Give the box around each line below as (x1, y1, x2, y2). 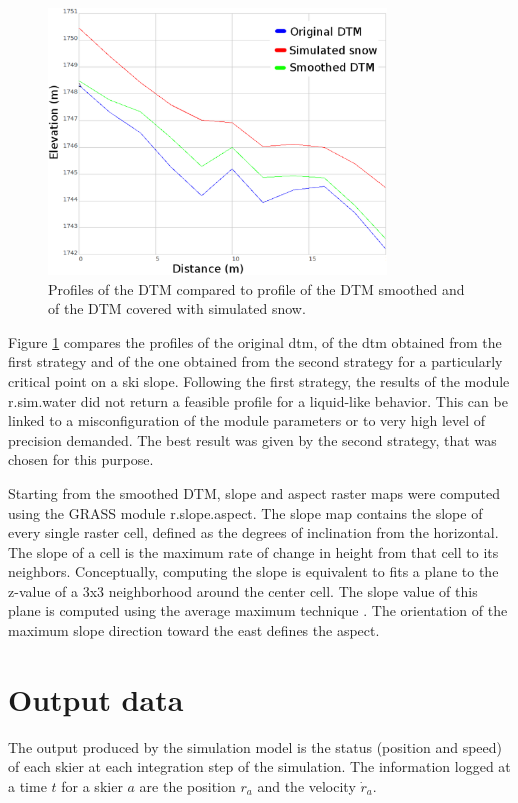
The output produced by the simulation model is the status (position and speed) (8, 736, 503, 757)
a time (8, 775, 47, 796)
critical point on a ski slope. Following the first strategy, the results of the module (8, 370, 510, 391)
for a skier (61, 775, 123, 796)
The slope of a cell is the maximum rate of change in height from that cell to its (8, 541, 499, 562)
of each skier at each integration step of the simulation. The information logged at (8, 756, 511, 777)
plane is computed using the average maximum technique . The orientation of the (8, 600, 508, 621)
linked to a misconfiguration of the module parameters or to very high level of (8, 410, 486, 431)
